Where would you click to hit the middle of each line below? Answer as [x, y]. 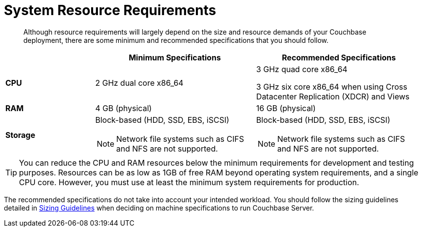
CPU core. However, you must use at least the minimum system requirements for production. [189, 182]
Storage [20, 135]
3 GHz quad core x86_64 [302, 69]
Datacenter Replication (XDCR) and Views [333, 96]
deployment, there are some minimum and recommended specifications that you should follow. [176, 40]
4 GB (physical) [124, 108]
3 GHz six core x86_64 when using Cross [332, 87]
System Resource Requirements [110, 10]
